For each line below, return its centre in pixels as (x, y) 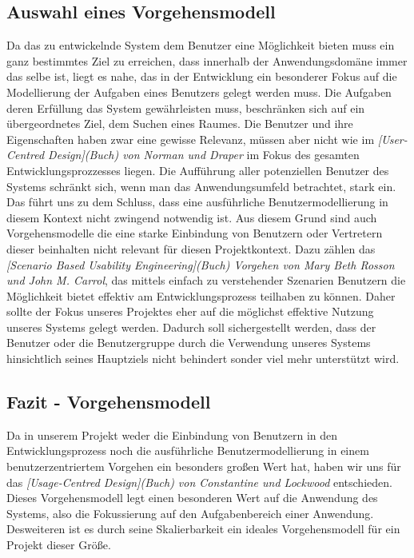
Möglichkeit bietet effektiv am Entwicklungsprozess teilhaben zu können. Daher (201, 295)
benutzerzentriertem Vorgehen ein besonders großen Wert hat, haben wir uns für (204, 466)
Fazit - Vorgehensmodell (109, 402)
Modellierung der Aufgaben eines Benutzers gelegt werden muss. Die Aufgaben (199, 92)
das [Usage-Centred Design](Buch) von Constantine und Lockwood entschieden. (199, 482)
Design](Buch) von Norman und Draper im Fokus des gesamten (204, 155)
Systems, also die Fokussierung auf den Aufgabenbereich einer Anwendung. (190, 513)
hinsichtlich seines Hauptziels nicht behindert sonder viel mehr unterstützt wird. (203, 359)
